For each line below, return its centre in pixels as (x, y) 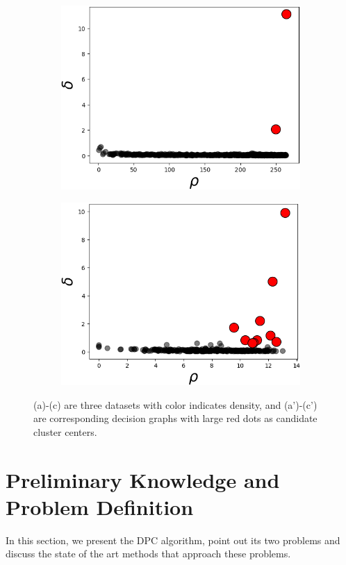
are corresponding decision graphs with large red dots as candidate (175, 418)
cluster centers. (65, 431)
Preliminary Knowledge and (143, 479)
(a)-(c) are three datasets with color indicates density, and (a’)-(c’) (175, 404)
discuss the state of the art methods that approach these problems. (148, 554)
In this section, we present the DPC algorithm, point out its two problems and (173, 540)
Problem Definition (100, 506)
